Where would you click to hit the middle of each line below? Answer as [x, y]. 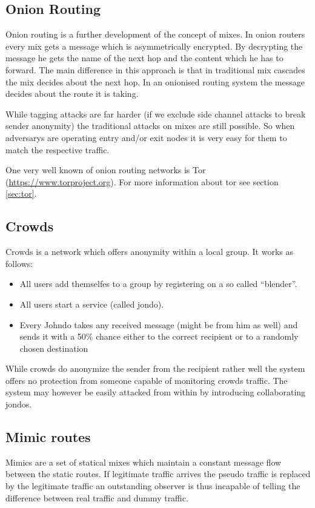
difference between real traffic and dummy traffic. [97, 497]
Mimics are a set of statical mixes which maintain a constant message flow [144, 462]
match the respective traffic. [58, 149]
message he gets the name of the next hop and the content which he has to [144, 58]
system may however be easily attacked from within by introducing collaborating [156, 392]
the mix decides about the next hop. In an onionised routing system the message [155, 81]
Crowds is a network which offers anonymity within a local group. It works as [149, 252]
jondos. [19, 404]
